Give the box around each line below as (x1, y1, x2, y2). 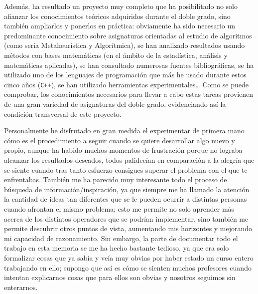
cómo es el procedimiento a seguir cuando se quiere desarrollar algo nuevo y (4, 135, 235, 145)
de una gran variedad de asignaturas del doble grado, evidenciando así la (4, 99, 226, 109)
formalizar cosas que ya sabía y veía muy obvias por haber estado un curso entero (4, 252, 254, 263)
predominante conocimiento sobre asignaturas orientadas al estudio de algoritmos (4, 30, 252, 40)
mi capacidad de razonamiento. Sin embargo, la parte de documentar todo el (4, 233, 238, 243)
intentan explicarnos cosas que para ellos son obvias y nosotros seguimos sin (4, 272, 236, 283)
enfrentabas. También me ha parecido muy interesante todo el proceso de (4, 174, 227, 185)
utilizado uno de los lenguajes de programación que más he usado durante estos (4, 69, 247, 80)
